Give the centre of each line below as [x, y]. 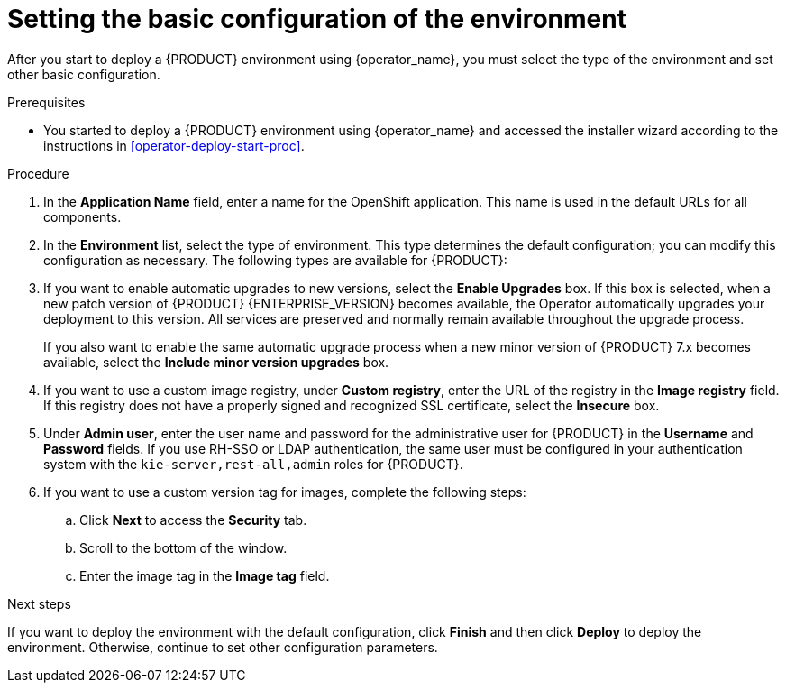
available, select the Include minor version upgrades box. [216, 362]
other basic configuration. [84, 74]
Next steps [39, 603]
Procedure [38, 173]
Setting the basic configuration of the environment [317, 19]
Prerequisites [46, 102]
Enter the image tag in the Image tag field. [205, 575]
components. [82, 216]
